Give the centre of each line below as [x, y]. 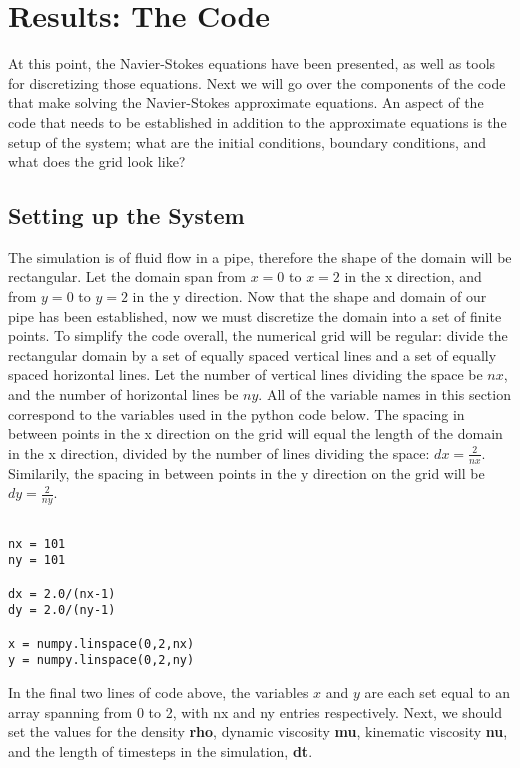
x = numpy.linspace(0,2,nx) [101, 643]
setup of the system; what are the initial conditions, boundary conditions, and [247, 141]
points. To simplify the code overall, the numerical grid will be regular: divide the [258, 335]
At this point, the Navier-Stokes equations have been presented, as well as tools [252, 63]
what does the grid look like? [97, 161]
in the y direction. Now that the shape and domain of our [309, 296]
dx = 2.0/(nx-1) [62, 593]
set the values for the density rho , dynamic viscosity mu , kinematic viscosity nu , [258, 731]
